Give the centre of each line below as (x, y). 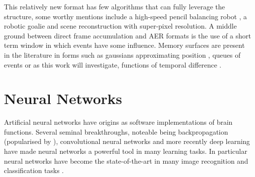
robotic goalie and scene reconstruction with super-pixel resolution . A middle (120, 26)
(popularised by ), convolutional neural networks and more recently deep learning (127, 141)
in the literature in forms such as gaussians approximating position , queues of (122, 54)
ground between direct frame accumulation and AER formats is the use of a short (127, 35)
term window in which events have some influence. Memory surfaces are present (125, 45)
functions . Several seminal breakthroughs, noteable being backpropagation (116, 131)
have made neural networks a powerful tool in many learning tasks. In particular (126, 151)
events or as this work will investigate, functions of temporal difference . (113, 64)
